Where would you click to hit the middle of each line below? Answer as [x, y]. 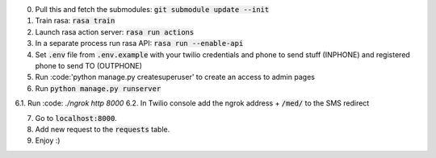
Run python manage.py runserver [98, 88]
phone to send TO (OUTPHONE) [89, 65]
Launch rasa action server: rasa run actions [115, 31]
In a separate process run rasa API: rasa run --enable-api [139, 44]
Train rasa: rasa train [75, 21]
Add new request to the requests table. [103, 129]
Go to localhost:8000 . [76, 118]
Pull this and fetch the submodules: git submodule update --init [152, 9]
